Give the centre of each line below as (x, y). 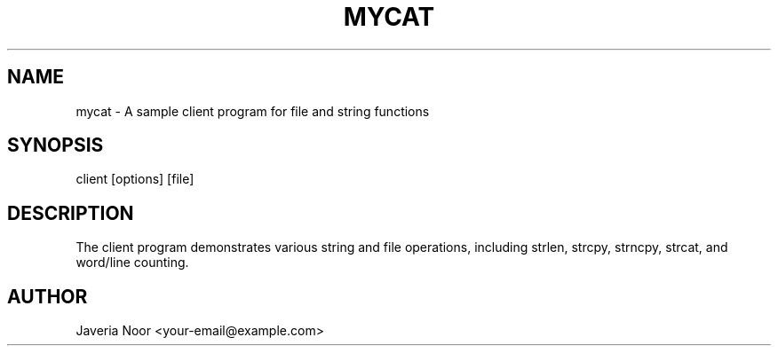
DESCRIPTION (71, 213)
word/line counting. (132, 263)
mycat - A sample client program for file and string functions (253, 111)
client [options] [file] (135, 179)
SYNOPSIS (56, 145)
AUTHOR (48, 296)
